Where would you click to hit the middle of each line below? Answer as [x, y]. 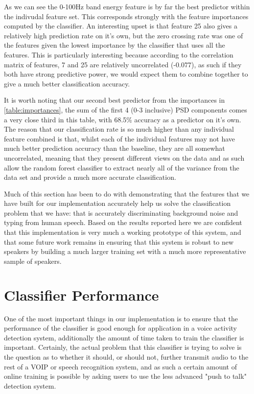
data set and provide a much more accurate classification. [90, 177]
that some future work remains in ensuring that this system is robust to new [119, 241]
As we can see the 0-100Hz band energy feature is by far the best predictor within [127, 6]
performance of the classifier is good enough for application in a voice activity [121, 328]
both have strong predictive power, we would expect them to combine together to [126, 74]
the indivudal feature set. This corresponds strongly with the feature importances [126, 16]
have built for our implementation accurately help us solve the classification [117, 203]
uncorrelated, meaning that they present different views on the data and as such [124, 157]
